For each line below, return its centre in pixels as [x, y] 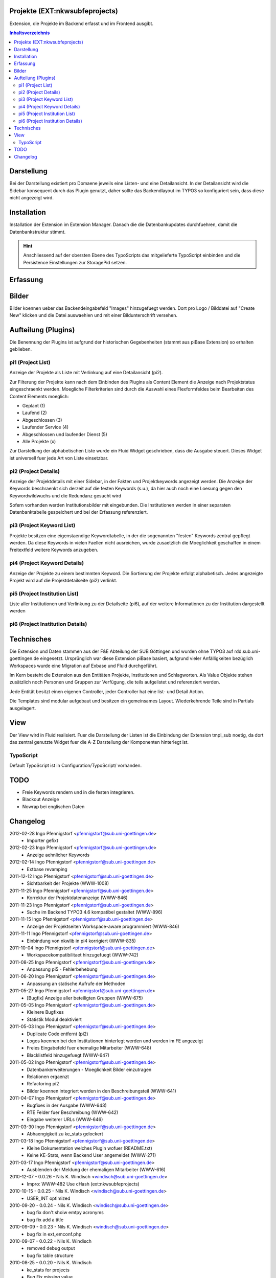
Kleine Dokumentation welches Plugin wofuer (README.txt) [90, 1148]
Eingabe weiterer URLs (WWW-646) [65, 1120]
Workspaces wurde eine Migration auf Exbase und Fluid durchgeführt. [84, 666]
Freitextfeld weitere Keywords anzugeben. [54, 550]
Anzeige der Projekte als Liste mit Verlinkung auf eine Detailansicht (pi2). [86, 373]
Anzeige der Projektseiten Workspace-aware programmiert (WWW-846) [103, 926]
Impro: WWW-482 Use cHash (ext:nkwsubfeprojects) [83, 1184]
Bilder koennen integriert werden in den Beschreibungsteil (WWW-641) [101, 1091]
